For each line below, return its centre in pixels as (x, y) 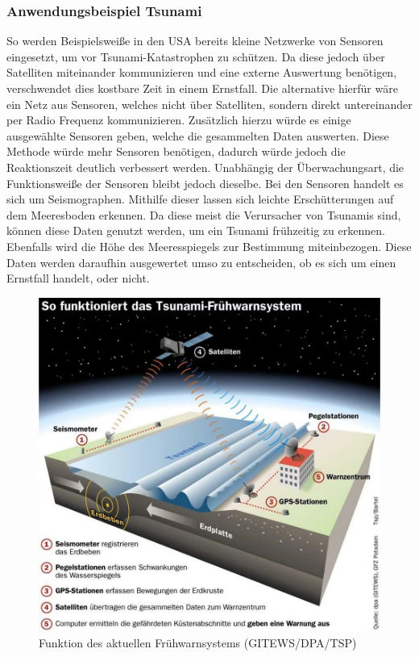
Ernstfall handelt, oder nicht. (78, 278)
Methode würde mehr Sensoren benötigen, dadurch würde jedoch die (176, 151)
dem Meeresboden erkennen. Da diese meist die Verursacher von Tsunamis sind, (204, 214)
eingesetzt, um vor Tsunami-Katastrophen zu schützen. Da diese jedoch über (196, 56)
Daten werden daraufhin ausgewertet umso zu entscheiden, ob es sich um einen (201, 262)
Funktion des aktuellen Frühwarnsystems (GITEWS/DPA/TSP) (198, 643)
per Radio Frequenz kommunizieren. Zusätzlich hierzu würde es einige (179, 120)
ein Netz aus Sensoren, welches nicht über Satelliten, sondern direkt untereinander (209, 104)
